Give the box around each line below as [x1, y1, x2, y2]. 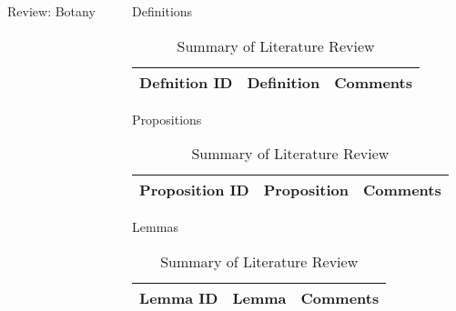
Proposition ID [139, 179, 249, 201]
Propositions [132, 109, 202, 128]
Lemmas [132, 217, 178, 236]
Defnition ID [139, 71, 233, 93]
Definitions [132, 2, 193, 20]
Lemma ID [139, 286, 218, 308]
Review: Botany [7, 2, 96, 20]
